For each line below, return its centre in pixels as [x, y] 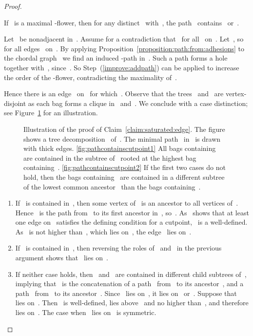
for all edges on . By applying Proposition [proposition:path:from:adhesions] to [124, 48]
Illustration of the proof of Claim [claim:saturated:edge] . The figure [124, 129]
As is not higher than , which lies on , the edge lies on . [103, 231]
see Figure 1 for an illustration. [51, 113]
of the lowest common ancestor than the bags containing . [112, 186]
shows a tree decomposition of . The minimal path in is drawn [122, 138]
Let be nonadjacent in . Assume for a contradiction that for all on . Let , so [124, 39]
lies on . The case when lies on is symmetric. [86, 312]
